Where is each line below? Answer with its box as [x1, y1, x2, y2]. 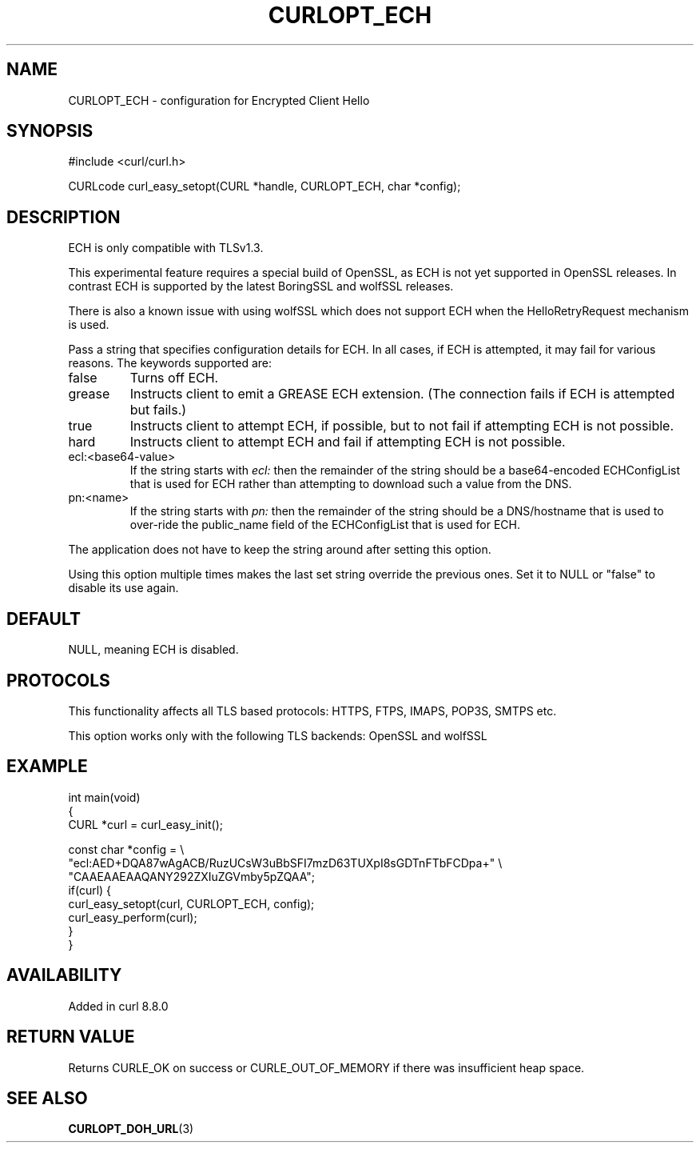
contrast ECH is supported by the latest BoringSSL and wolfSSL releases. [68, 279, 454, 294]
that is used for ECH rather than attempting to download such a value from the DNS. [129, 477, 572, 491]
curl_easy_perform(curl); [68, 910, 197, 924]
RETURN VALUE [6, 1027, 135, 1047]
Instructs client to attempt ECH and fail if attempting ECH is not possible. [129, 434, 566, 450]
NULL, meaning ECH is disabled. [68, 643, 239, 657]
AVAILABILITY [6, 965, 122, 986]
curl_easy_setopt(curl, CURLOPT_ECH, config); [68, 896, 315, 911]
